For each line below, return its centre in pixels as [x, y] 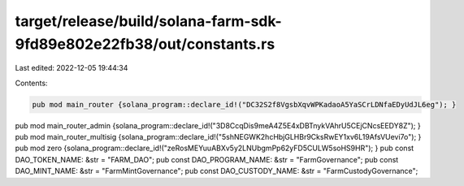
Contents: [31, 83]
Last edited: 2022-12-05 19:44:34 [72, 68]
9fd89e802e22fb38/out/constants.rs [145, 44]
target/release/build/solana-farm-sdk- [148, 21]
